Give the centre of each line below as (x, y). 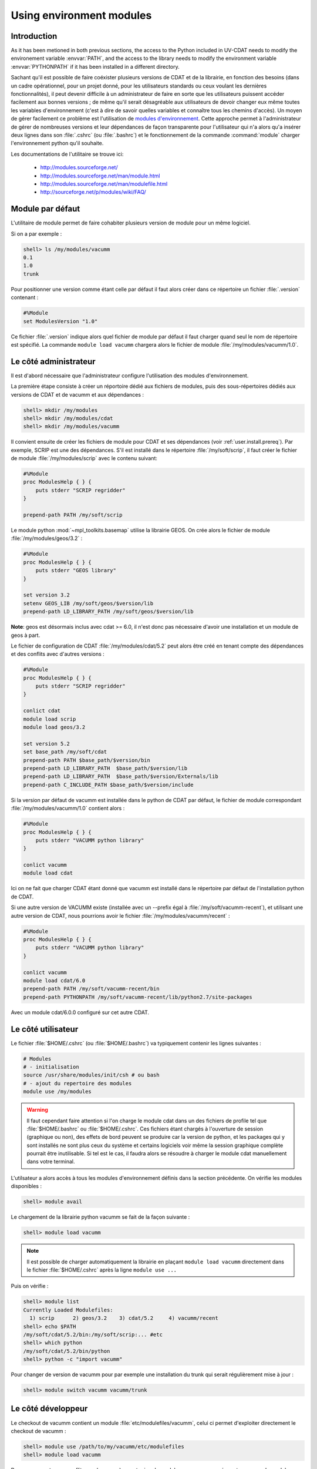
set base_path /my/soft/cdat (65, 752)
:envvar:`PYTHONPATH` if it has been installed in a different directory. (95, 66)
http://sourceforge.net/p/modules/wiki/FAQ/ (93, 192)
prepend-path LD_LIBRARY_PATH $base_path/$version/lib (105, 768)
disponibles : (26, 1186)
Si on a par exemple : (36, 234)
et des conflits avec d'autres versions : (58, 654)
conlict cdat (42, 711)
